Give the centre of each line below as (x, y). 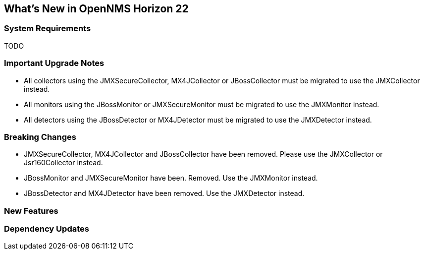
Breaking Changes (40, 137)
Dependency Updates (47, 229)
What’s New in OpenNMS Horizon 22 (96, 9)
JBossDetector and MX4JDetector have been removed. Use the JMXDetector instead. (164, 193)
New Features (31, 211)
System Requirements (48, 29)
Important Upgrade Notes (54, 63)
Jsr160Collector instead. (63, 163)
